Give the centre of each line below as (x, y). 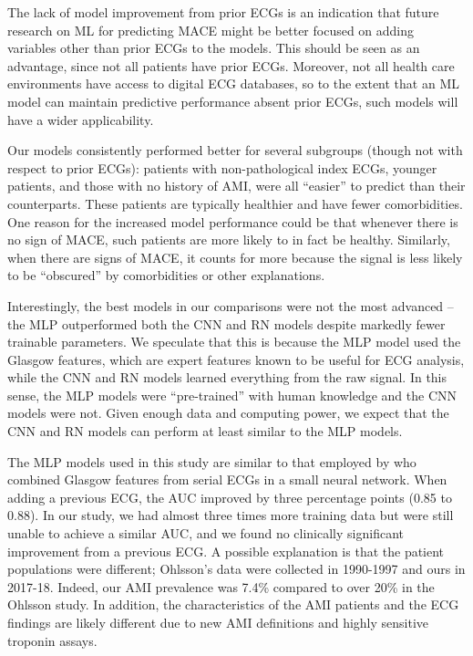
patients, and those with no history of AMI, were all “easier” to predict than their (236, 186)
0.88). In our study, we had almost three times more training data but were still (231, 515)
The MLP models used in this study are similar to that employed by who (212, 461)
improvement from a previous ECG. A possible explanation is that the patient (226, 551)
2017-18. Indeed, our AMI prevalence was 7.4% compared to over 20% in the (221, 586)
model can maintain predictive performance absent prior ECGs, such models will (233, 101)
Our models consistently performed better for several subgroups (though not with (235, 150)
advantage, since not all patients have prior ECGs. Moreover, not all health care (231, 65)
